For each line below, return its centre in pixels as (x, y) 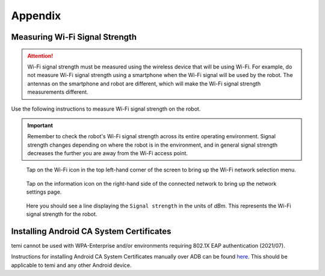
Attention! (40, 56)
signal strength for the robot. (62, 214)
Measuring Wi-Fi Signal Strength (74, 37)
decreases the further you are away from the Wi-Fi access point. (107, 153)
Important (40, 125)
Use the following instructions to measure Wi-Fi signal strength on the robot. (106, 109)
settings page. (44, 192)
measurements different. (58, 92)
